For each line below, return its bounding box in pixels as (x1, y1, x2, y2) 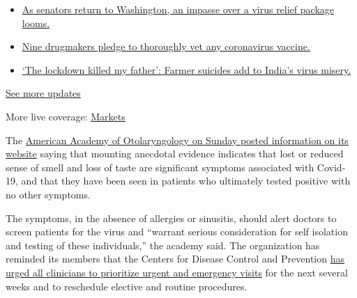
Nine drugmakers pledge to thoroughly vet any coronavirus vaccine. (22, 39, 310, 54)
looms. (22, 15, 50, 30)
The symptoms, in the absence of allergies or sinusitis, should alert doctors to (6, 210, 337, 225)
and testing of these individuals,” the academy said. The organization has (6, 237, 320, 252)
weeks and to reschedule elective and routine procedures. (6, 279, 248, 293)
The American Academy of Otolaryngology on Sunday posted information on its (6, 132, 349, 147)
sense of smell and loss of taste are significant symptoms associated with (6, 159, 314, 174)
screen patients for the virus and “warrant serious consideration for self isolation (6, 224, 348, 239)
